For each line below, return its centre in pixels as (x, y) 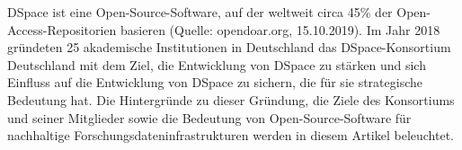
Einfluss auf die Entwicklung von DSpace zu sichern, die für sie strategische (215, 82)
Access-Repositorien (62, 29)
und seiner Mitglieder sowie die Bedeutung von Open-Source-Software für (209, 117)
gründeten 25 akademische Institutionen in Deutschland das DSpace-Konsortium (229, 47)
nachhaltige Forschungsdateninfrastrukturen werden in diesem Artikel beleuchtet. (231, 135)
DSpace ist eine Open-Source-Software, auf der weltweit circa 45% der (200, 12)
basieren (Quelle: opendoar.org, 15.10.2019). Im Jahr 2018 (280, 29)
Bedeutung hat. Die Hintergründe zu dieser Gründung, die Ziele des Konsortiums (231, 99)
